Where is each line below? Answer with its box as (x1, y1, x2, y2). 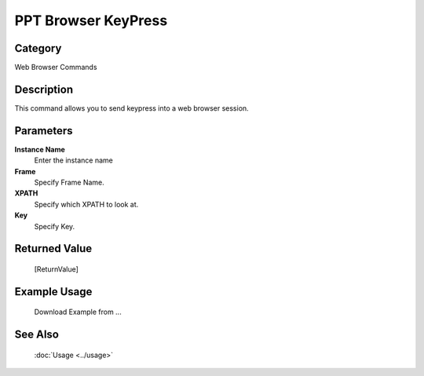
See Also (14, 328, 59, 341)
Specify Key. (34, 221, 75, 231)
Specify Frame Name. (34, 177, 105, 188)
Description (14, 82, 74, 96)
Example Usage (14, 285, 93, 298)
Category (14, 42, 62, 55)
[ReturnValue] (34, 265, 79, 274)
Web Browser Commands (14, 63, 97, 72)
